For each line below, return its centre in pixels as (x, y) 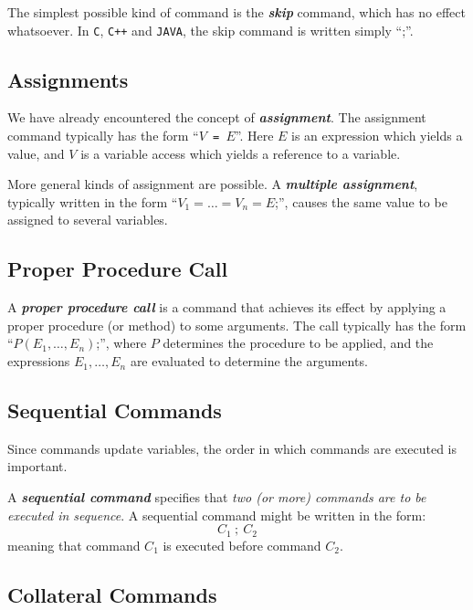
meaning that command (74, 545)
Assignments (68, 79)
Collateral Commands (112, 594)
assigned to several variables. (88, 220)
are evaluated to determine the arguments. (249, 361)
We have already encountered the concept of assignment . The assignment (217, 117)
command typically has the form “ (103, 136)
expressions (39, 361)
